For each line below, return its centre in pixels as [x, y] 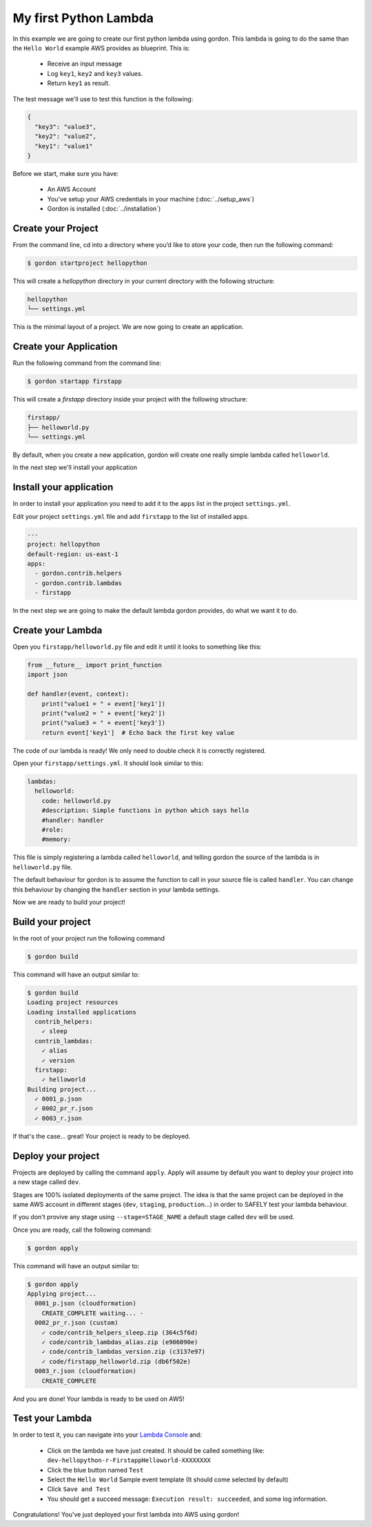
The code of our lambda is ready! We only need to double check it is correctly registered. [139, 750]
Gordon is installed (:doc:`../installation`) [104, 209]
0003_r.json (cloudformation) [86, 1371]
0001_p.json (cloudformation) [86, 1303]
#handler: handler [73, 820]
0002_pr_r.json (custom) [76, 1323]
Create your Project [55, 229]
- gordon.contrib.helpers [78, 573]
